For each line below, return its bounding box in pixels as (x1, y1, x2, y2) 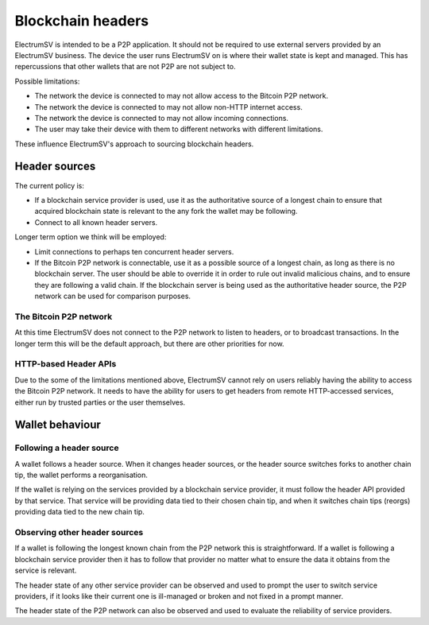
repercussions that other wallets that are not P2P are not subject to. (14, 62, 236, 72)
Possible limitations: (14, 76, 80, 86)
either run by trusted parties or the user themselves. (14, 398, 186, 407)
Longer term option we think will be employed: (14, 232, 167, 242)
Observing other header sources (14, 527, 144, 538)
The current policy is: (14, 181, 85, 190)
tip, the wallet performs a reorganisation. (14, 470, 149, 480)
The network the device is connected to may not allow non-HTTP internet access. (34, 102, 303, 111)
